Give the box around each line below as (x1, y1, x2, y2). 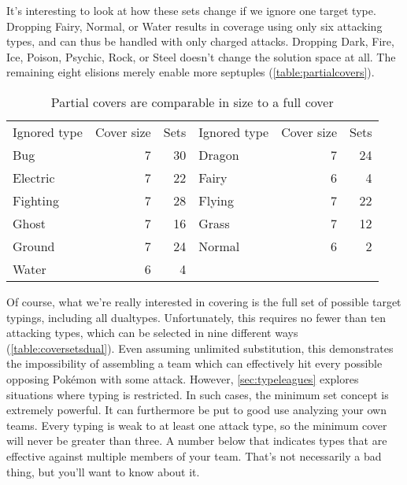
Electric (13, 168, 55, 187)
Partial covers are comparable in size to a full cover (50, 92, 334, 111)
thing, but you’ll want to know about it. (6, 463, 200, 479)
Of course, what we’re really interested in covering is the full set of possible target (6, 293, 401, 309)
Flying (198, 191, 234, 209)
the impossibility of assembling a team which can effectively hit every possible (6, 355, 383, 372)
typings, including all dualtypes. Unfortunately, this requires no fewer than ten (6, 309, 386, 325)
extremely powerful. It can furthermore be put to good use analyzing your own (6, 402, 387, 418)
